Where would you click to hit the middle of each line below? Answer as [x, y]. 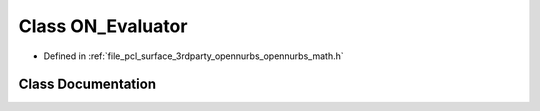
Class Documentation [87, 84]
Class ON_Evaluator [103, 26]
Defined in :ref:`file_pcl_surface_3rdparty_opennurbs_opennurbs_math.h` [193, 56]
